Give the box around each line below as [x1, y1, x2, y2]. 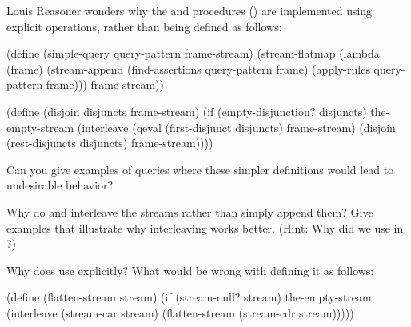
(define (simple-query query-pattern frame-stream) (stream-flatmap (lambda [6, 45, 380, 62]
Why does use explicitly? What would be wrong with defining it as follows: [6, 261, 374, 278]
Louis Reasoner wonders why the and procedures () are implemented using [6, 2, 373, 18]
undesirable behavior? [6, 177, 114, 193]
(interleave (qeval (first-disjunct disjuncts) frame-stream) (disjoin [77, 118, 396, 135]
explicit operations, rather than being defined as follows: [6, 18, 282, 34]
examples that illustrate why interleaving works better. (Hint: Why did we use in [6, 219, 404, 236]
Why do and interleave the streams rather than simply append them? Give [6, 203, 373, 220]
